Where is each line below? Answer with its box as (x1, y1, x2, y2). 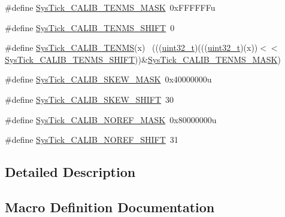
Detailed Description (5, 163, 136, 181)
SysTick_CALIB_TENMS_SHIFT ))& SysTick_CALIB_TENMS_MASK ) (5, 53, 281, 65)
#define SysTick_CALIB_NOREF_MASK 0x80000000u (5, 113, 217, 126)
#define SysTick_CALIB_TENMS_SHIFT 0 (5, 21, 175, 33)
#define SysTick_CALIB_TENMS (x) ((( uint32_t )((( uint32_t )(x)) (5, 41, 258, 54)
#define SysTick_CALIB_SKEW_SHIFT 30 (5, 93, 174, 105)
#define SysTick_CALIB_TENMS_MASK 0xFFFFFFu (5, 1, 216, 13)
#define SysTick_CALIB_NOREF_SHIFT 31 (5, 133, 178, 146)
